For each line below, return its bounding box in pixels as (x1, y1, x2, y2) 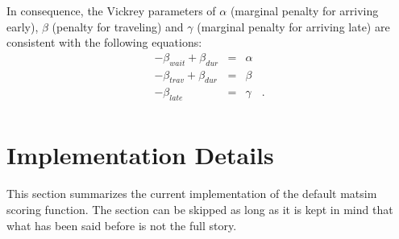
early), (6, 18, 39, 35)
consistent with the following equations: (6, 34, 202, 51)
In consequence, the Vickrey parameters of (6, 2, 216, 19)
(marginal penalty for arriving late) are (197, 18, 390, 35)
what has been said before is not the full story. (6, 216, 237, 233)
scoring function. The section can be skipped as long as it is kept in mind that (6, 201, 393, 218)
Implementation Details (6, 138, 274, 171)
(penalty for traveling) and (52, 18, 184, 35)
